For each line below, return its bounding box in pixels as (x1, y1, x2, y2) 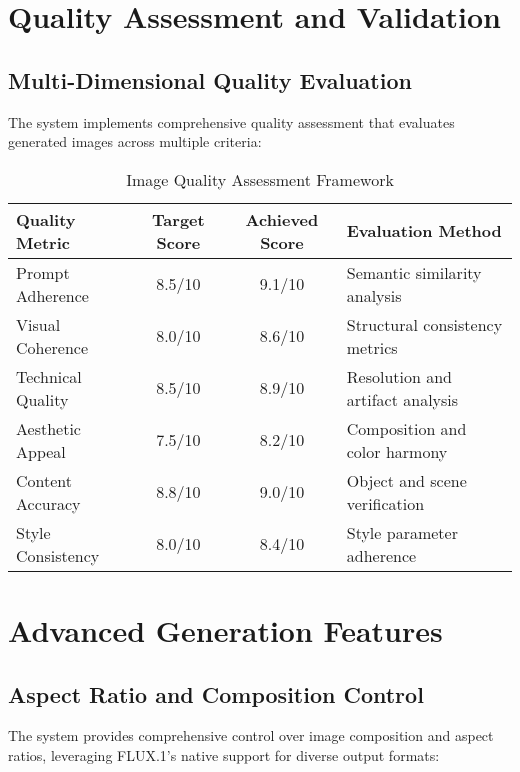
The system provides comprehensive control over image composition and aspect (8, 725, 494, 746)
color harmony (346, 439, 448, 463)
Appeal (16, 439, 66, 463)
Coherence (16, 335, 89, 359)
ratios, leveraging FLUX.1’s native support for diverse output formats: (8, 744, 440, 765)
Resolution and (346, 364, 452, 388)
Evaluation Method (346, 219, 502, 243)
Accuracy (16, 491, 81, 515)
